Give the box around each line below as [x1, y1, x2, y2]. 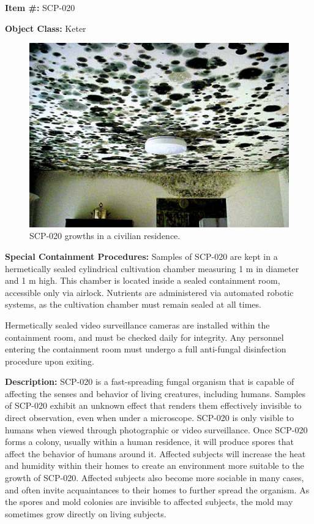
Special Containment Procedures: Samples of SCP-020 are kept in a [5, 249, 278, 262]
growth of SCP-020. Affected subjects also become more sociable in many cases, [5, 471, 304, 484]
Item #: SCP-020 [5, 1, 75, 13]
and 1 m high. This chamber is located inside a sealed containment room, [5, 274, 280, 287]
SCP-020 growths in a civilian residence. [29, 229, 181, 242]
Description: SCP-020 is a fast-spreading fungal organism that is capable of [5, 375, 294, 388]
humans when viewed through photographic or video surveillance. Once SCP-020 [5, 423, 308, 436]
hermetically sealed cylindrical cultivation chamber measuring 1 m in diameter [5, 262, 299, 275]
